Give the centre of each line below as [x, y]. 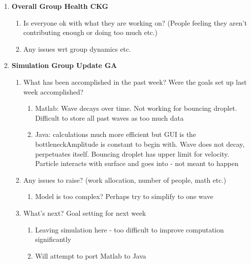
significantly [53, 239]
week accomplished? [53, 91]
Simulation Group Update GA [64, 65]
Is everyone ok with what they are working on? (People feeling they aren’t [135, 22]
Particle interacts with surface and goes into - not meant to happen [137, 163]
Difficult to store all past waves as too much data [109, 117]
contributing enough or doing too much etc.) [90, 32]
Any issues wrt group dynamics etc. [77, 49]
